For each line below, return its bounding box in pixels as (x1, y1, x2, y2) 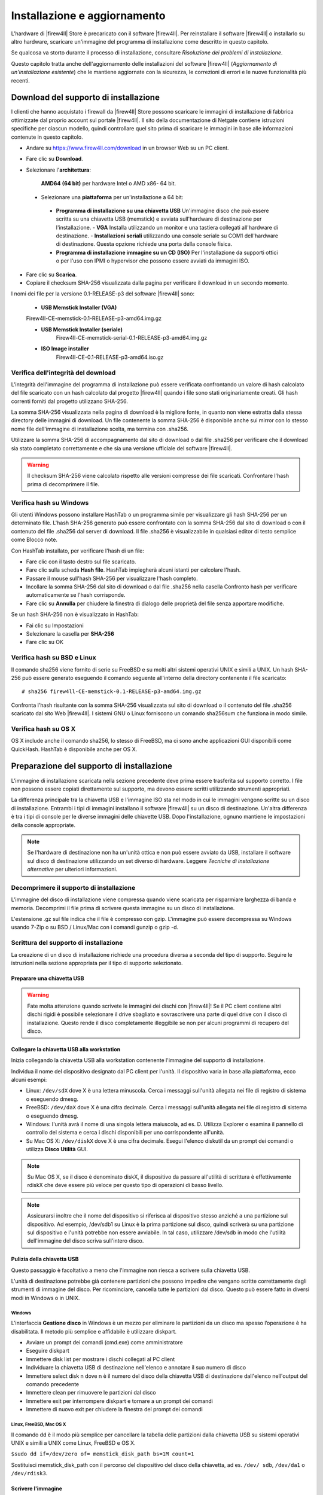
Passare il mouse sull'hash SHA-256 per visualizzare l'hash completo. (26, 575, 199, 582)
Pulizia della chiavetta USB (11, 1256, 79, 1263)
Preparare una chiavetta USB (11, 975, 84, 982)
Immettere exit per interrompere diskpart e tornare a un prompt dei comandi (26, 1397, 214, 1405)
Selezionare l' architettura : (26, 166, 91, 173)
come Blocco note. (11, 536, 58, 544)
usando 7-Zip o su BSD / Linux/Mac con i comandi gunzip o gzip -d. (11, 924, 179, 931)
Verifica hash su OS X (11, 724, 76, 733)
